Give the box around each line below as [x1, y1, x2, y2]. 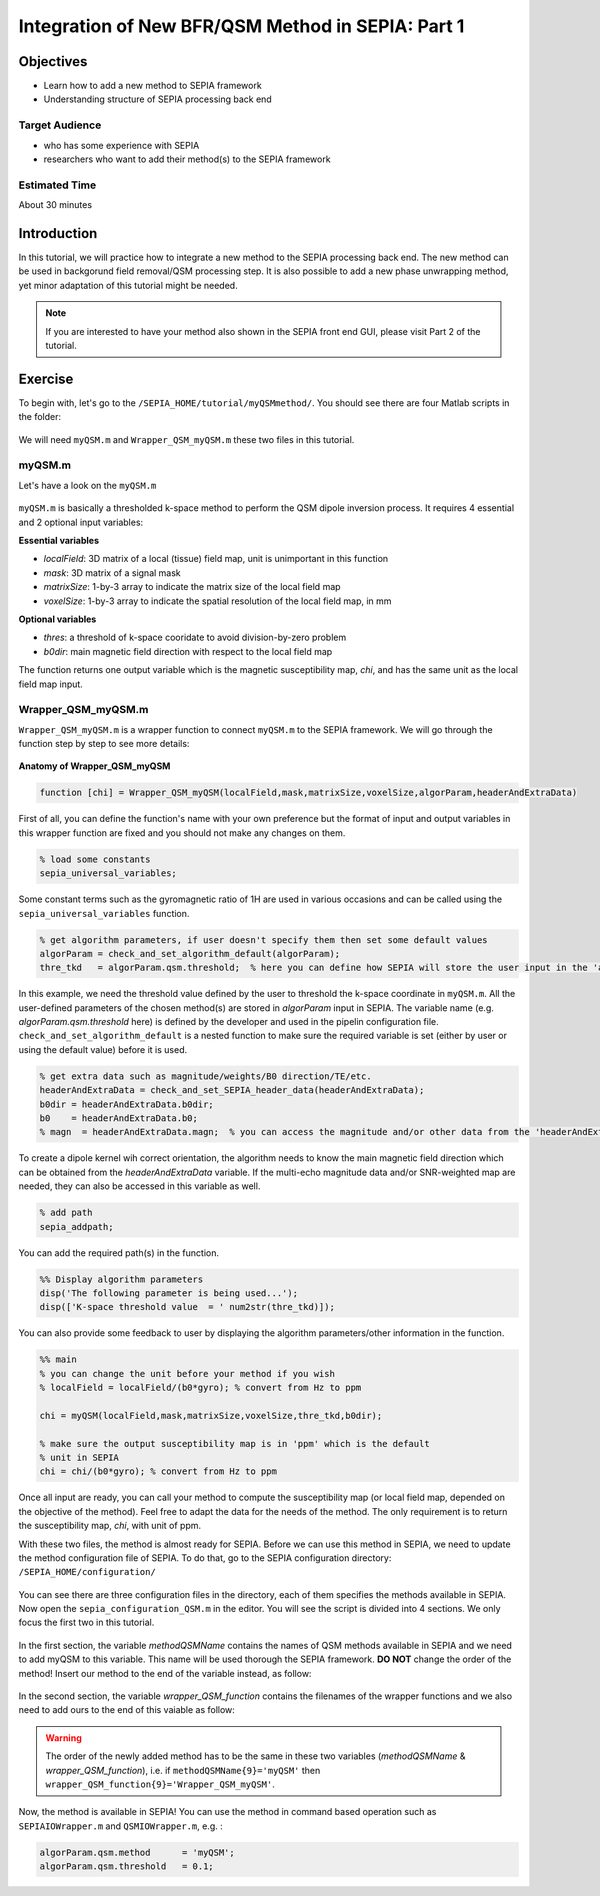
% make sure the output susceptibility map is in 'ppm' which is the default [39, 1438, 430, 1449]
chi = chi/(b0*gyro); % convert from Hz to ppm [39, 1466, 277, 1477]
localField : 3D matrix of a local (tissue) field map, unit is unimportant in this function [43, 553, 389, 565]
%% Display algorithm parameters [39, 1273, 204, 1285]
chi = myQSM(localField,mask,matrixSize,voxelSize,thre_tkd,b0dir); [39, 1410, 383, 1421]
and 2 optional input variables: [18, 516, 144, 528]
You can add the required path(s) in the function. [18, 1246, 220, 1259]
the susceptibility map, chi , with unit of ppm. [18, 1520, 202, 1532]
